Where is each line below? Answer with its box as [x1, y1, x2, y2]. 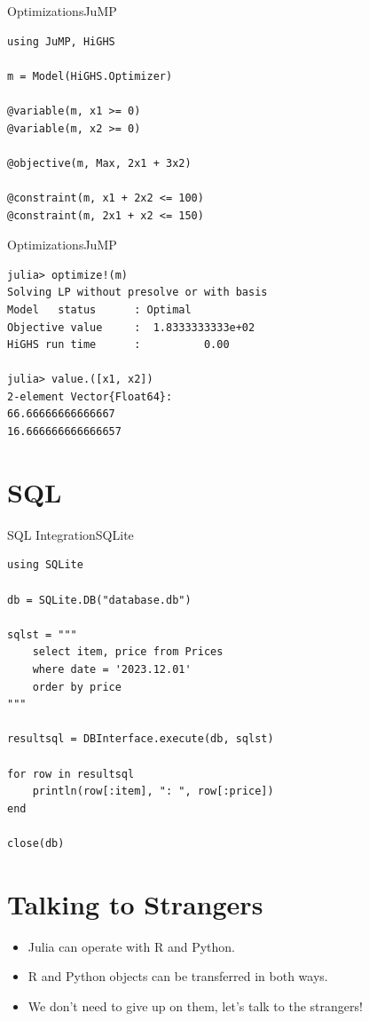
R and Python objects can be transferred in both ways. [27, 967, 328, 985]
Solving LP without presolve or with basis [7, 286, 268, 299]
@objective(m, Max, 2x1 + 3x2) [7, 156, 192, 170]
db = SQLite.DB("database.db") [7, 593, 192, 606]
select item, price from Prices [32, 645, 224, 659]
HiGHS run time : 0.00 [7, 338, 230, 352]
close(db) [7, 836, 65, 850]
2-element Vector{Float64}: [7, 390, 173, 403]
